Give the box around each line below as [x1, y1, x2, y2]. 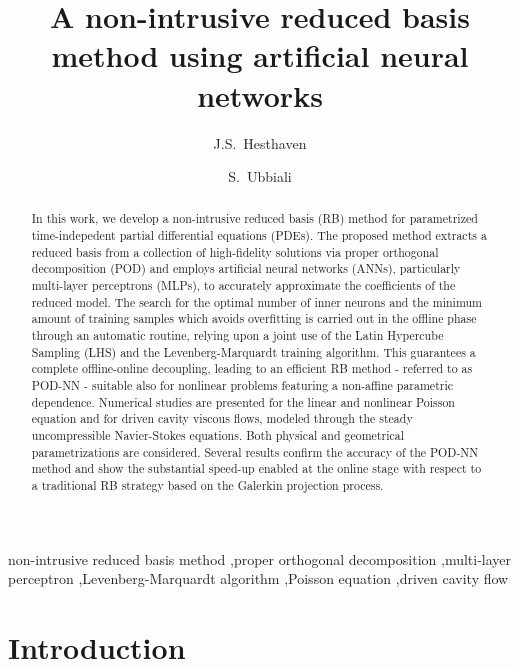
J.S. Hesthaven [213, 132, 307, 153]
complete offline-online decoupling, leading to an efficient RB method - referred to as [31, 360, 473, 377]
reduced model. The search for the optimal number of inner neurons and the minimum [31, 293, 483, 310]
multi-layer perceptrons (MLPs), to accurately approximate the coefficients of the [31, 277, 456, 294]
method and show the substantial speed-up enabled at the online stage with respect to [31, 460, 482, 477]
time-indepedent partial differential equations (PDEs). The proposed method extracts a [31, 227, 487, 244]
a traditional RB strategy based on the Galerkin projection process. [31, 476, 384, 493]
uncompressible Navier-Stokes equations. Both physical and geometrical [31, 427, 404, 444]
